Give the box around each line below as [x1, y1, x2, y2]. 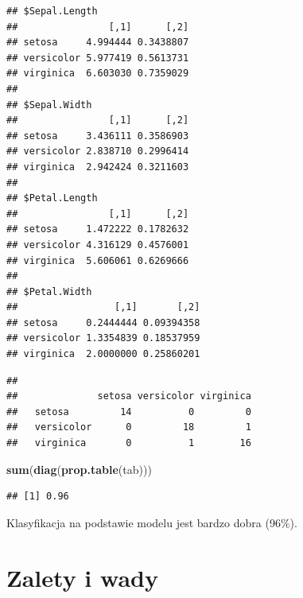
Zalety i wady [6, 561, 158, 593]
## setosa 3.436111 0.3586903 [6, 130, 189, 142]
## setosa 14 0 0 [6, 406, 251, 417]
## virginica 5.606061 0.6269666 [6, 254, 189, 266]
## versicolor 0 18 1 [6, 421, 251, 433]
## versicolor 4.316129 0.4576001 [6, 239, 189, 250]
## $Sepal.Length [6, 6, 98, 17]
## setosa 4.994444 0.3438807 [6, 37, 189, 49]
